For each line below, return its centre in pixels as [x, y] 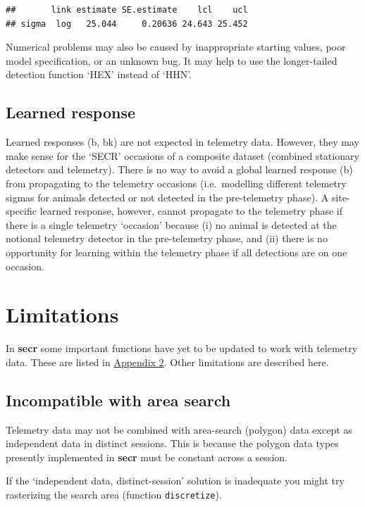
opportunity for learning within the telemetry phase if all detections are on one [177, 252]
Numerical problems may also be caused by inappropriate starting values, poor [176, 47]
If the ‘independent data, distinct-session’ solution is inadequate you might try [175, 481]
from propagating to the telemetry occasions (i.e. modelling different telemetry [176, 183]
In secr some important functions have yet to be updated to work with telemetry [182, 348]
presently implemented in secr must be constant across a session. [147, 457]
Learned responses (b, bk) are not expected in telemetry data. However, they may [182, 142]
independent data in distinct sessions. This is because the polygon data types [172, 443]
